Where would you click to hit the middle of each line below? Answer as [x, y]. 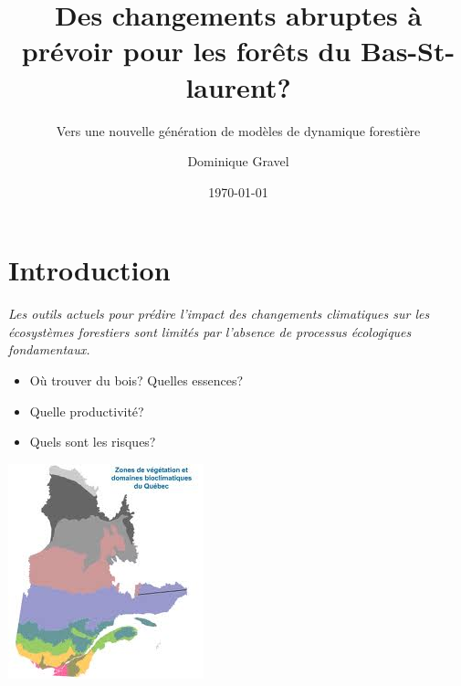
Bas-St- [408, 51]
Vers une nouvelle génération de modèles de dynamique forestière [238, 130]
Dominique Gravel [238, 161]
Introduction [89, 270]
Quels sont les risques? [93, 442]
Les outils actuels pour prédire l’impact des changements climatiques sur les [219, 314]
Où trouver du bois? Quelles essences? [136, 380]
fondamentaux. [49, 349]
